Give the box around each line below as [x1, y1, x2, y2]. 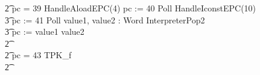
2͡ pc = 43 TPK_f [5, 49, 72, 61]
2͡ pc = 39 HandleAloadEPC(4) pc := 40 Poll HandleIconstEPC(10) [5, 2, 256, 14]
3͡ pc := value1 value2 [5, 25, 84, 38]
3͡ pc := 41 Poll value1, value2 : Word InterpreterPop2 [5, 13, 205, 26]
